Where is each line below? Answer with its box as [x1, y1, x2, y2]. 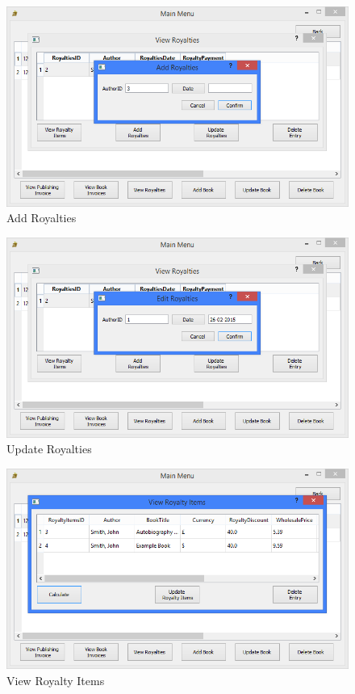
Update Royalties [6, 440, 92, 457]
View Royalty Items [6, 671, 105, 688]
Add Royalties [6, 209, 77, 226]
